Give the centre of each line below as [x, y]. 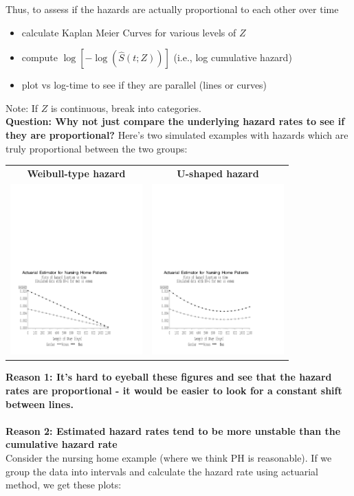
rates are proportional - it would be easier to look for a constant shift [174, 390]
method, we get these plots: [64, 485]
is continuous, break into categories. [126, 108]
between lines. [40, 404]
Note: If [22, 108]
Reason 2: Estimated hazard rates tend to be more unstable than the [173, 430]
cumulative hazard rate [62, 444]
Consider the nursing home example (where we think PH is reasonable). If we [169, 457]
